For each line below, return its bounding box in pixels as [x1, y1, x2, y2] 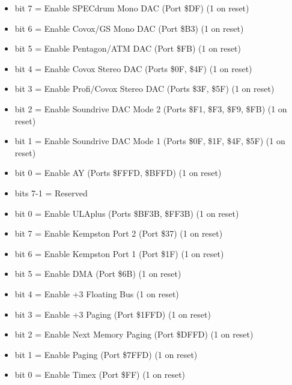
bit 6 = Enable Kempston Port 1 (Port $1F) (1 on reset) [14, 247, 224, 259]
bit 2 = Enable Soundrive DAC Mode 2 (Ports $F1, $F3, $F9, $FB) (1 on [14, 102, 287, 115]
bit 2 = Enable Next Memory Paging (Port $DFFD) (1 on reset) [14, 328, 254, 341]
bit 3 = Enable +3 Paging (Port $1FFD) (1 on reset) [14, 308, 211, 320]
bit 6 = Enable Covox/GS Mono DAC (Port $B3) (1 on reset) [14, 22, 244, 34]
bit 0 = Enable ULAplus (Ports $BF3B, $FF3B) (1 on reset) [14, 207, 239, 219]
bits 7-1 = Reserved [14, 186, 88, 199]
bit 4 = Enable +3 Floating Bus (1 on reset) [14, 287, 179, 300]
